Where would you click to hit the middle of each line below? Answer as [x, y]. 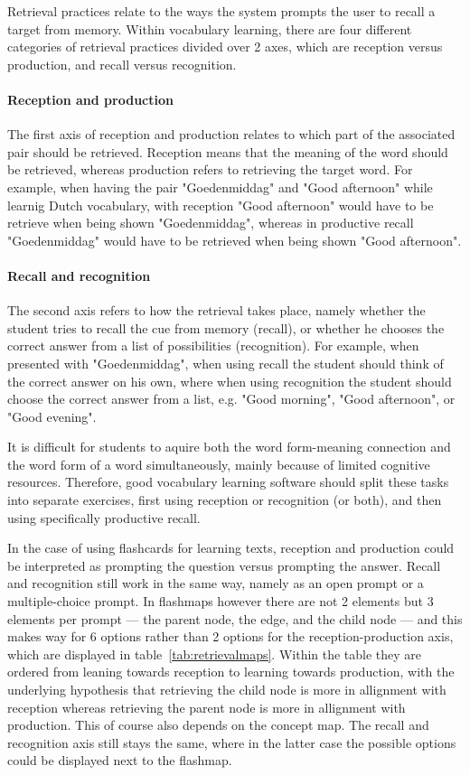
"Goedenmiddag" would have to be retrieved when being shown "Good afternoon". [235, 240]
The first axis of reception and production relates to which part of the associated [231, 134]
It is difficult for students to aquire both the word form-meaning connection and [229, 447]
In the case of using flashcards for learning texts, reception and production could [231, 548]
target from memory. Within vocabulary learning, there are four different [210, 28]
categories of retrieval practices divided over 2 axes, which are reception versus [225, 47]
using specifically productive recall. [104, 517]
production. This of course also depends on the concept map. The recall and [218, 725]
